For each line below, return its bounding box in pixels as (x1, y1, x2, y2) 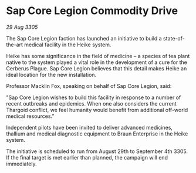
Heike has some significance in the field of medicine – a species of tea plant (6, 52, 190, 59)
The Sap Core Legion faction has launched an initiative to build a (6, 35, 163, 42)
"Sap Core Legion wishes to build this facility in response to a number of (6, 94, 181, 101)
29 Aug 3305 (6, 23, 38, 30)
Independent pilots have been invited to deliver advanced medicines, (6, 124, 173, 131)
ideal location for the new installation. (6, 71, 97, 78)
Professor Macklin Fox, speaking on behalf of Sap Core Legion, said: (6, 82, 172, 89)
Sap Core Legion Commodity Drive (6, 4, 178, 18)
